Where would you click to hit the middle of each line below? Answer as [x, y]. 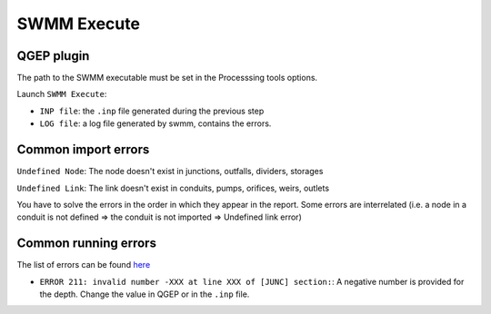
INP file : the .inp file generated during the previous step [152, 111]
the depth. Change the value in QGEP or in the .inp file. [145, 294]
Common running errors [86, 244]
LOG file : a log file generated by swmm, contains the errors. [155, 123]
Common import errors [83, 150]
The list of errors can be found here [84, 265]
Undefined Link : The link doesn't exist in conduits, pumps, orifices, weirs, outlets [173, 188]
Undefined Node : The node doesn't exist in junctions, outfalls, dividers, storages [170, 172]
